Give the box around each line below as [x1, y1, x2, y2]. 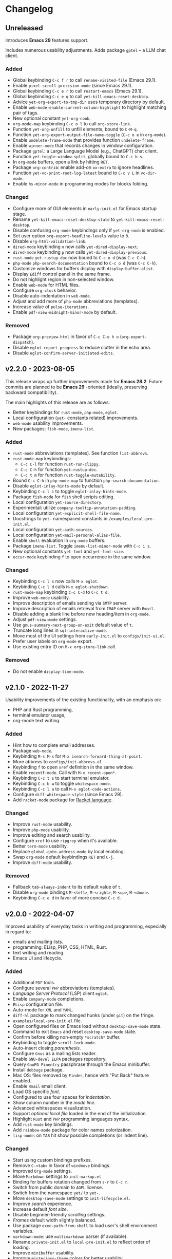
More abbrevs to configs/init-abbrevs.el [12, 758, 102, 764]
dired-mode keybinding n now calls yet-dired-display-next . [12, 243, 139, 250]
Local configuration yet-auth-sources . [12, 527, 93, 532]
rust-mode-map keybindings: [12, 456, 71, 461]
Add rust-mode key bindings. [12, 1121, 73, 1128]
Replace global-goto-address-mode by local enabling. [12, 849, 125, 854]
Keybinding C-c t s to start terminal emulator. [12, 775, 110, 781]
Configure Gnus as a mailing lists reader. [12, 1050, 97, 1057]
